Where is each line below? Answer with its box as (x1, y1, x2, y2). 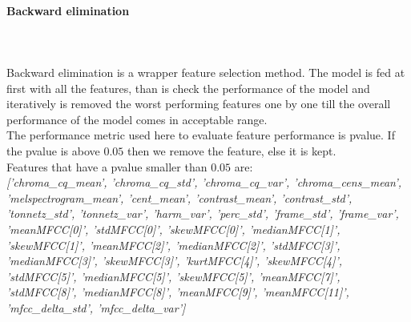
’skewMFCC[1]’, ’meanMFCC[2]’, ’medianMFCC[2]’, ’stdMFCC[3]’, (6, 236, 340, 253)
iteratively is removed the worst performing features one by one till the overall (6, 95, 391, 112)
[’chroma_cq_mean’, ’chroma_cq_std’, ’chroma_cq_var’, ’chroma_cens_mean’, (6, 174, 402, 191)
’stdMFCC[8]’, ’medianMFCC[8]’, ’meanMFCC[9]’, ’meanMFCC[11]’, (6, 284, 349, 300)
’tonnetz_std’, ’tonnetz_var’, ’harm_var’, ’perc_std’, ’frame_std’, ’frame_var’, (6, 205, 399, 222)
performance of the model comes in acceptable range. (6, 111, 268, 127)
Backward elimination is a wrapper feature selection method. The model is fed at (6, 63, 405, 80)
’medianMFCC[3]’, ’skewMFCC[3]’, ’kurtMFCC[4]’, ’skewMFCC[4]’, (6, 252, 343, 269)
